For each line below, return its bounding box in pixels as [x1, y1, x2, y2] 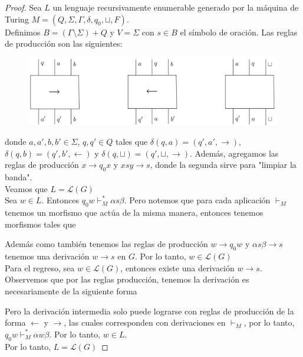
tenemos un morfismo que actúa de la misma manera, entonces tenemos [5, 206, 264, 219]
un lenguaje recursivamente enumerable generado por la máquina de [52, 1, 299, 13]
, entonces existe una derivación [120, 261, 235, 274]
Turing [5, 12, 29, 25]
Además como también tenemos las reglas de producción [5, 238, 208, 250]
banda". [5, 171, 32, 183]
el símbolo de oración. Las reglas [180, 25, 298, 38]
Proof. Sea [5, 1, 42, 13]
